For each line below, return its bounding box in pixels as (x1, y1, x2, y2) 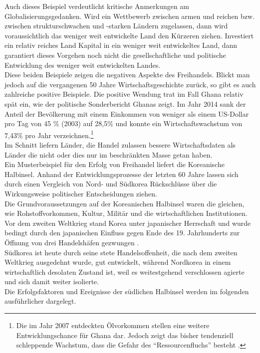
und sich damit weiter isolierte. (4, 276, 99, 287)
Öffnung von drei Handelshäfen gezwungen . (4, 237, 139, 247)
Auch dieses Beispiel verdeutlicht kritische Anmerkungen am (4, 1, 190, 11)
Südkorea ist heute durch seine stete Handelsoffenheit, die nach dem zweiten (4, 247, 238, 257)
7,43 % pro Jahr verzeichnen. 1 (4, 128, 94, 140)
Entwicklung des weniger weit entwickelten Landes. (4, 59, 161, 70)
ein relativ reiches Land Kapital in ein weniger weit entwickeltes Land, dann (4, 40, 238, 50)
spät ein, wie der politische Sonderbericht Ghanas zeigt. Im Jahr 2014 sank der (4, 98, 246, 109)
